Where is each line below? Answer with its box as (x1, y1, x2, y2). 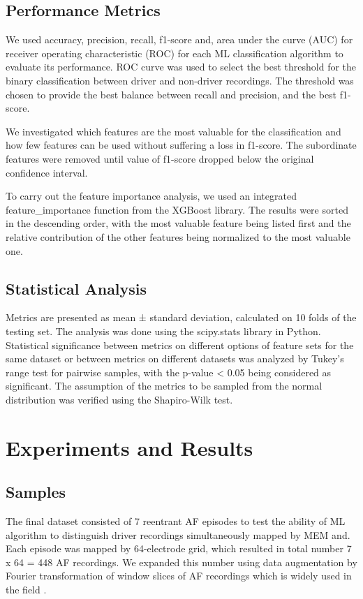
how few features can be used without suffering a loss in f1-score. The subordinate (6, 138, 357, 152)
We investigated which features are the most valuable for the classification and (6, 124, 341, 138)
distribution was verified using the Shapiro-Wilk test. (6, 392, 233, 406)
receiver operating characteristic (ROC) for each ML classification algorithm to (6, 45, 343, 60)
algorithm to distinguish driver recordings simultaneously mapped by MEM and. (6, 527, 350, 542)
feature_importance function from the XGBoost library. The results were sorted (6, 202, 348, 216)
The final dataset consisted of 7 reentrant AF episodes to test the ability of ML (6, 514, 346, 528)
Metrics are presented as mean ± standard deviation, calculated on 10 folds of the (6, 310, 357, 325)
